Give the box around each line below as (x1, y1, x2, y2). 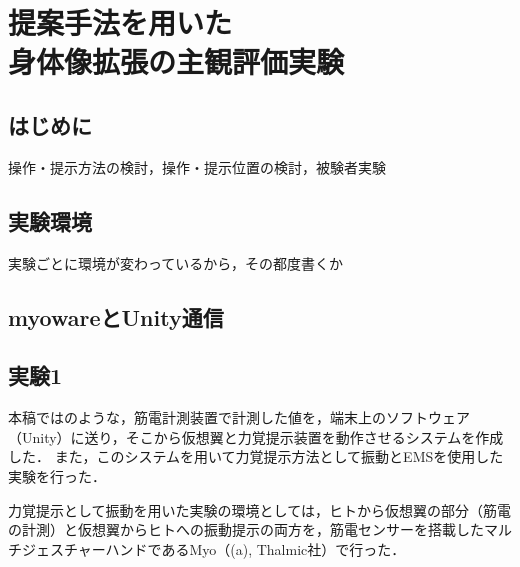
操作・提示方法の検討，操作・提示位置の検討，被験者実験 (8, 156, 386, 177)
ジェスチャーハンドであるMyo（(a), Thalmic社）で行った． (21, 538, 406, 559)
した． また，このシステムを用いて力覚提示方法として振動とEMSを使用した (8, 446, 504, 467)
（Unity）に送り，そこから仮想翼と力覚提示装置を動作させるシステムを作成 (8, 426, 504, 447)
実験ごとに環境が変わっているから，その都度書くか (8, 252, 343, 273)
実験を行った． (8, 465, 106, 486)
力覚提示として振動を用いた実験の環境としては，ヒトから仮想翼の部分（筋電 (8, 499, 511, 520)
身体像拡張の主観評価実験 (8, 41, 345, 82)
